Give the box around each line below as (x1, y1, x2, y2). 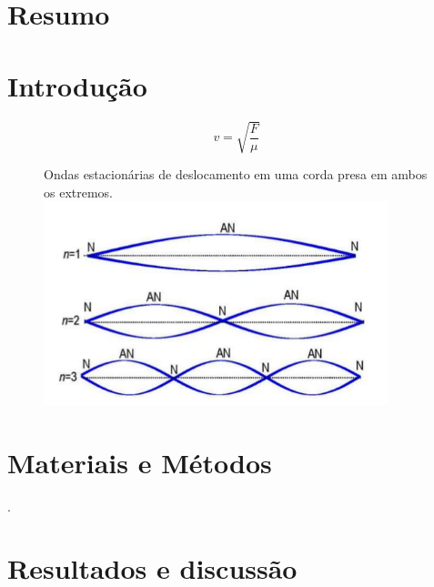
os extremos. (44, 182, 114, 201)
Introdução (7, 66, 147, 104)
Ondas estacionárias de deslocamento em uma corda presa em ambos (44, 165, 428, 184)
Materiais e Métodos (7, 443, 272, 481)
